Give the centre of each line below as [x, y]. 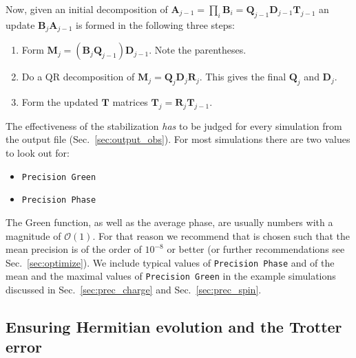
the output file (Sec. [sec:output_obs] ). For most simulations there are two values [178, 139]
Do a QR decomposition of [78, 77]
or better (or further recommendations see [256, 249]
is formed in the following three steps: [155, 24]
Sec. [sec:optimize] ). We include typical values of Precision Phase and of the [170, 262]
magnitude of [33, 235]
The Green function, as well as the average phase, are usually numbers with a [169, 222]
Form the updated [60, 102]
